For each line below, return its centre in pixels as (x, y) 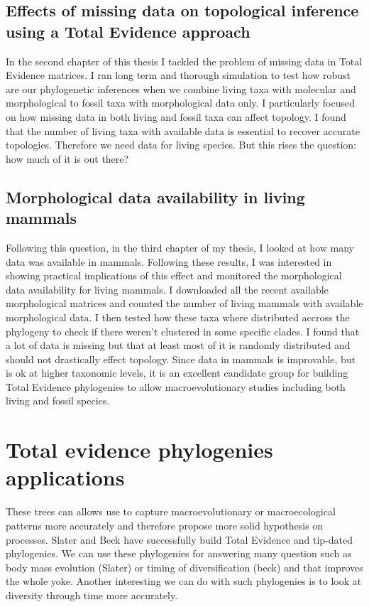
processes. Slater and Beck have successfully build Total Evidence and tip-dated (179, 539)
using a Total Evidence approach (128, 31)
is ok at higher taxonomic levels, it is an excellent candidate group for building (177, 373)
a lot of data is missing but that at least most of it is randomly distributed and (178, 345)
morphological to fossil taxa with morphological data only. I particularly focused (180, 103)
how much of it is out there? (67, 158)
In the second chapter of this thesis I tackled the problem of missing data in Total (184, 61)
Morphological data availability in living (155, 197)
